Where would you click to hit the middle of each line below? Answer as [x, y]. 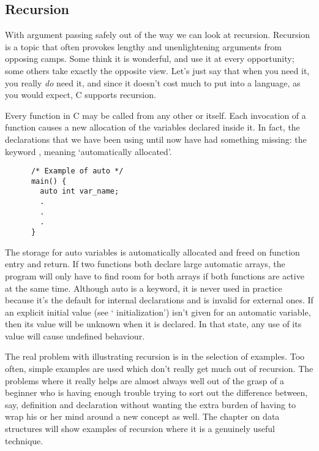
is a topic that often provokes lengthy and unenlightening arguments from [143, 46]
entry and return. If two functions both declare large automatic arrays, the [145, 264]
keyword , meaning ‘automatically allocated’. [88, 151]
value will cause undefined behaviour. [75, 335]
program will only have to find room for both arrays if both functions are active [155, 275]
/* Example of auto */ [77, 171]
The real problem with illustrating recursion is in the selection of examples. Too [155, 356]
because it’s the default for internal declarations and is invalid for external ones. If [159, 300]
